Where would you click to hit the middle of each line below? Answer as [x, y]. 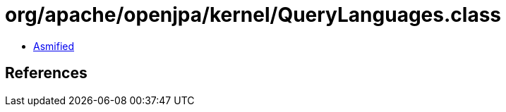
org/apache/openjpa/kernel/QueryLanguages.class [253, 15]
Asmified [54, 46]
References [46, 73]
